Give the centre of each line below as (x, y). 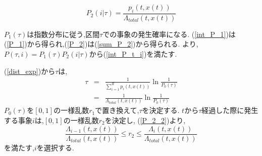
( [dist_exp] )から (30, 71)
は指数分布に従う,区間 (63, 34)
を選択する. (55, 147)
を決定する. (161, 110)
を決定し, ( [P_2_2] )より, (145, 120)
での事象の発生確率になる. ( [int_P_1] (164, 34)
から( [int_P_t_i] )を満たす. (133, 54)
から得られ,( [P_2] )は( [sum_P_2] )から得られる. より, (113, 44)
